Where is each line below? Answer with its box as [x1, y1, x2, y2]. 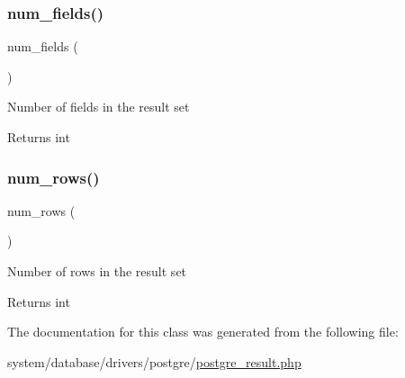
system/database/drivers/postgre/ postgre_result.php [7, 352, 301, 371]
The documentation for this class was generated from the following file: [7, 322, 399, 341]
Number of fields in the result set [7, 97, 190, 116]
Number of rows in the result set [7, 262, 187, 280]
